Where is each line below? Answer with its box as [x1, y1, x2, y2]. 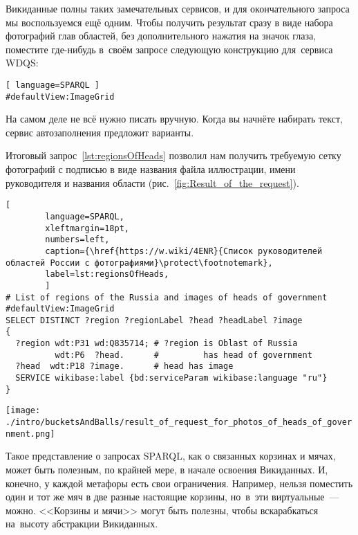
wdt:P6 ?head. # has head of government [55, 350, 312, 360]
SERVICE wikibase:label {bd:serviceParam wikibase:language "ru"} [15, 373, 328, 383]
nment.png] [6, 428, 55, 439]
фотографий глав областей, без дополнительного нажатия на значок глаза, [6, 28, 317, 43]
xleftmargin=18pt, [45, 223, 129, 233]
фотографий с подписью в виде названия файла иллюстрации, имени [6, 162, 296, 176]
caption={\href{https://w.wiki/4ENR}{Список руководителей [45, 246, 323, 256]
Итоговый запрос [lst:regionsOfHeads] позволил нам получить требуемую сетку [6, 148, 341, 163]
